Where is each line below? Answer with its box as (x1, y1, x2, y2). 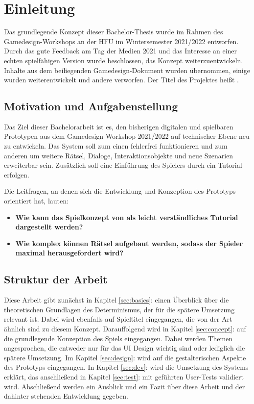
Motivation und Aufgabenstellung (4, 99, 178, 114)
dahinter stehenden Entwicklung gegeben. (4, 391, 128, 401)
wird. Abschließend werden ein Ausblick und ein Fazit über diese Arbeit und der (4, 381, 245, 391)
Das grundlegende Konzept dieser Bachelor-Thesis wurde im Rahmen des (4, 26, 223, 37)
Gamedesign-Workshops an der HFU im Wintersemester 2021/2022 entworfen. (4, 36, 239, 46)
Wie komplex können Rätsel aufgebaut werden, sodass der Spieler (15, 238, 243, 248)
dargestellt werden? (15, 222, 83, 232)
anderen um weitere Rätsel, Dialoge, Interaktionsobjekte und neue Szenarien (4, 150, 233, 160)
